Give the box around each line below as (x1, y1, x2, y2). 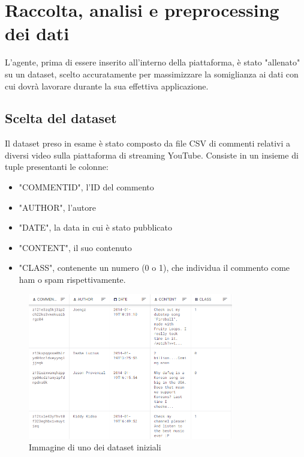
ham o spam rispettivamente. (19, 273, 126, 286)
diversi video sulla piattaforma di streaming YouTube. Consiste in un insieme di (5, 148, 299, 161)
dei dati (5, 21, 70, 46)
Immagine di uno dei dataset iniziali (29, 441, 161, 453)
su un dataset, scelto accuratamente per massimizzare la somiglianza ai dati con (5, 67, 299, 80)
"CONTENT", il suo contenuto (19, 241, 132, 253)
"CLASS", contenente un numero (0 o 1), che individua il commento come (19, 261, 290, 274)
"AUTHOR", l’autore (19, 201, 96, 213)
